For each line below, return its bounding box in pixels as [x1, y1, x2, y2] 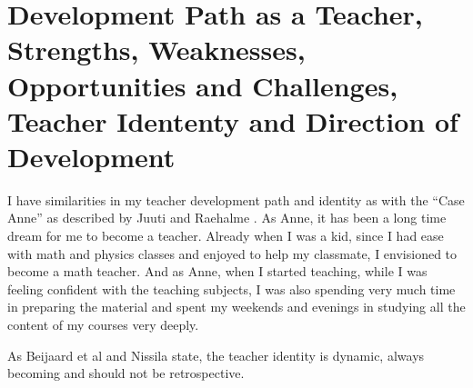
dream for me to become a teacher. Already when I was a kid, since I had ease [7, 226, 444, 245]
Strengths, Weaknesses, [7, 31, 306, 68]
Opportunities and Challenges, [7, 66, 398, 104]
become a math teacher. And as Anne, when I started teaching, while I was [7, 262, 428, 281]
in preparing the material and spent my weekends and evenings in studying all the [7, 297, 466, 316]
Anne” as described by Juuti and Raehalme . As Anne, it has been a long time [7, 208, 447, 227]
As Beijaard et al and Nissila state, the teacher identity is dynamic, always [7, 345, 425, 364]
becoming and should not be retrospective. [7, 363, 245, 383]
